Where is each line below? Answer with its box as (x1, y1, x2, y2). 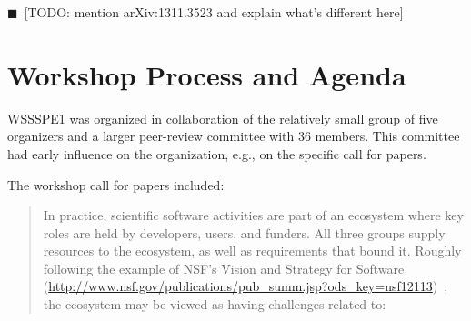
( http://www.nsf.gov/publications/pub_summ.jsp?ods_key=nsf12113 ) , (43, 276, 448, 296)
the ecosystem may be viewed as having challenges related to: (43, 295, 386, 314)
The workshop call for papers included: (7, 175, 225, 194)
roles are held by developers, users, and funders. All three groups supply (43, 223, 446, 242)
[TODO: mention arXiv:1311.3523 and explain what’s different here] (24, 3, 404, 21)
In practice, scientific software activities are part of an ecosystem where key (43, 206, 464, 225)
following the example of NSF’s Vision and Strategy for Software (43, 258, 405, 277)
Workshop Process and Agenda (7, 55, 406, 93)
